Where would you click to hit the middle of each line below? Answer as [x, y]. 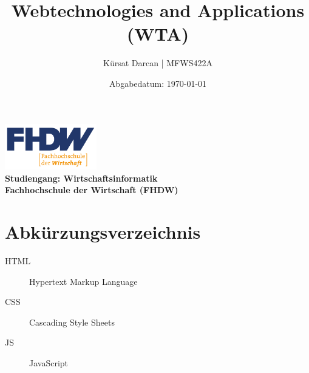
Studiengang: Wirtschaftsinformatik [81, 178]
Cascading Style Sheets [72, 322]
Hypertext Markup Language [83, 281]
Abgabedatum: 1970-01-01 [158, 83]
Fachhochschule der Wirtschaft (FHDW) [92, 190]
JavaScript [49, 362]
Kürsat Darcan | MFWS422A [158, 63]
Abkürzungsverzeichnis [103, 232]
